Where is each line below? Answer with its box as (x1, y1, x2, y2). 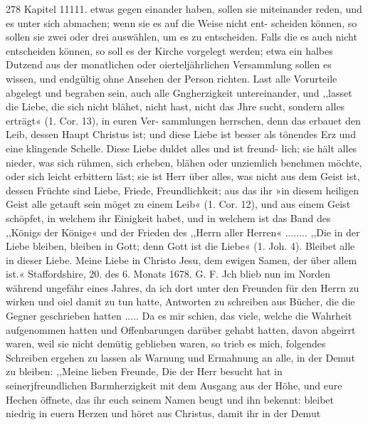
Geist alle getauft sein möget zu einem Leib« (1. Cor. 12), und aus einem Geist (6, 196, 351, 211)
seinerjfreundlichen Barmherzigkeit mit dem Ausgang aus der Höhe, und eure (6, 378, 342, 393)
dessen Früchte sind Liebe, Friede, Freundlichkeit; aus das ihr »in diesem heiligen (6, 182, 359, 197)
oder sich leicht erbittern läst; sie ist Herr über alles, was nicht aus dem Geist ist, (6, 169, 360, 184)
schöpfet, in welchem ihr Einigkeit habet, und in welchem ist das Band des (6, 210, 331, 225)
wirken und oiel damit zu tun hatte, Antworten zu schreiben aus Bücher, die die (6, 294, 355, 309)
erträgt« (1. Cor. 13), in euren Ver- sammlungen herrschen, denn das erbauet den (6, 112, 361, 127)
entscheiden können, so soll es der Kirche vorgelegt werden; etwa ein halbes (6, 43, 333, 58)
